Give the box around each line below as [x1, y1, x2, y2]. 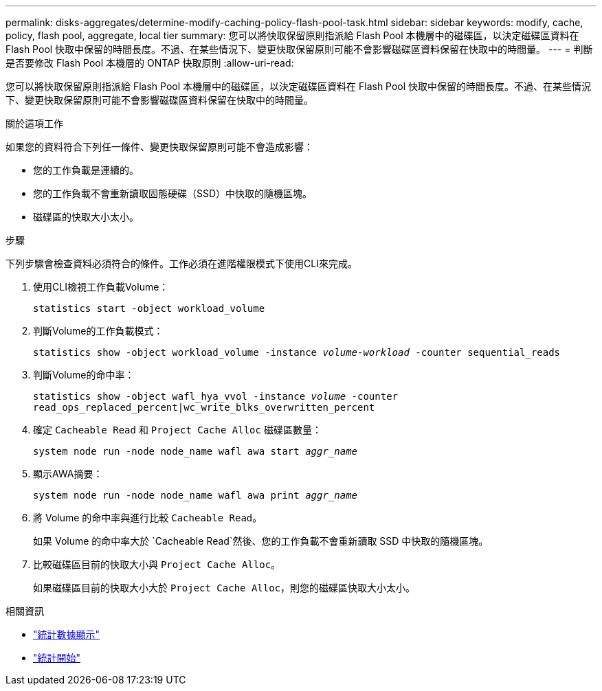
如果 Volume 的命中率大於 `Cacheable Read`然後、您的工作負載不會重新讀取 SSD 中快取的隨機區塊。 [33, 535, 489, 547]
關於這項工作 [5, 117, 63, 129]
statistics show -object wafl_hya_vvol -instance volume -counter [33, 391, 399, 402]
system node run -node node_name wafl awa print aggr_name [33, 490, 358, 501]
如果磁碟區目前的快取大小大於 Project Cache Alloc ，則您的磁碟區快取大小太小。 [33, 582, 416, 593]
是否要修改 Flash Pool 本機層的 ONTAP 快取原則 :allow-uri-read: [5, 57, 294, 69]
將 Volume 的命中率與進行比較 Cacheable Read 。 [33, 512, 263, 523]
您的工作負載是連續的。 [33, 164, 139, 176]
